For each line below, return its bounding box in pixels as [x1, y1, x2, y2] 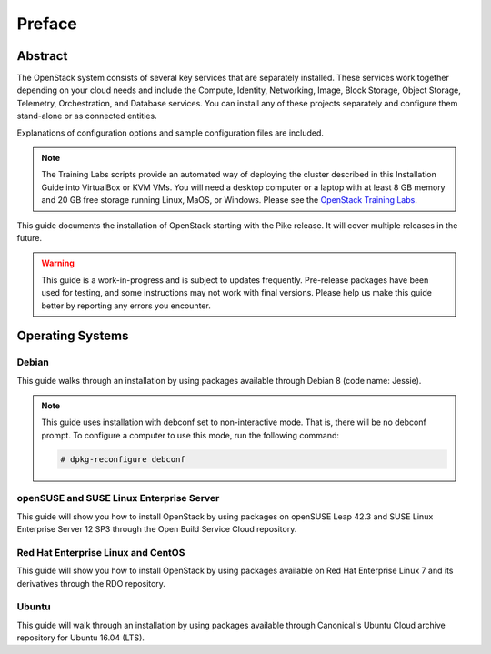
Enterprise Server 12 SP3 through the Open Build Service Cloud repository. [16, 523, 297, 534]
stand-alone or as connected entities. [16, 110, 158, 122]
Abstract [16, 48, 68, 64]
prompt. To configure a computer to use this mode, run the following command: [41, 429, 340, 440]
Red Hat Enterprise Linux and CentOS [16, 546, 185, 558]
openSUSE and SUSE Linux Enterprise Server [16, 492, 220, 505]
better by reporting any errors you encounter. [41, 300, 211, 311]
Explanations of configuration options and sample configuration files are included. [16, 127, 325, 138]
